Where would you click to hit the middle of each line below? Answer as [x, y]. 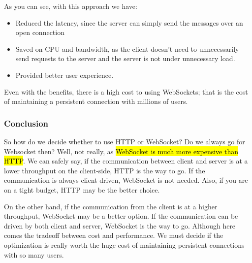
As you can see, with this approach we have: [71, 6]
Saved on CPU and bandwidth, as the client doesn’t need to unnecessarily [127, 49]
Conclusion [26, 123]
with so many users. [34, 254]
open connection [40, 32]
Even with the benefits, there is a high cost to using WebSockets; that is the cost [126, 91]
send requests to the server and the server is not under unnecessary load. [125, 58]
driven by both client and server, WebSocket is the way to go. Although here [120, 225]
